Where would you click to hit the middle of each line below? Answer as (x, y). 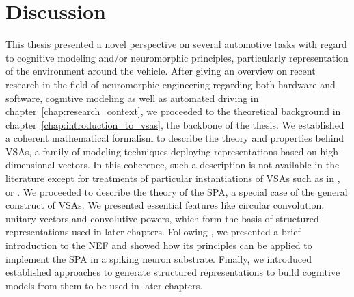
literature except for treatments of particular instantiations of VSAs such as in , (173, 178)
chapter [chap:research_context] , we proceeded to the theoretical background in (173, 111)
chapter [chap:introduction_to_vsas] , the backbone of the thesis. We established (175, 124)
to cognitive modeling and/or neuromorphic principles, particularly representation (177, 57)
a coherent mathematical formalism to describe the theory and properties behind (175, 138)
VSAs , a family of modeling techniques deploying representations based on (161, 151)
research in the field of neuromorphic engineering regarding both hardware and (171, 84)
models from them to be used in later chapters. (104, 285)
